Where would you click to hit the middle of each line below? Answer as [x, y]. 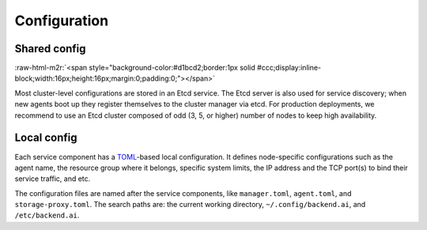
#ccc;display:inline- [289, 68]
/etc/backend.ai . [47, 215]
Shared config [50, 49]
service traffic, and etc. [53, 179]
